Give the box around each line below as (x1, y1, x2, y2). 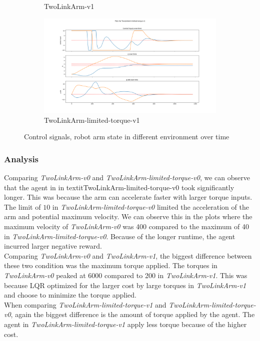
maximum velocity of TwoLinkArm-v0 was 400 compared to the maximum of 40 (4, 221, 249, 232)
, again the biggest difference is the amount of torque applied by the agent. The (10, 309, 255, 320)
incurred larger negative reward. (4, 241, 102, 251)
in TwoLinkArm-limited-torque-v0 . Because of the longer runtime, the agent (4, 231, 235, 241)
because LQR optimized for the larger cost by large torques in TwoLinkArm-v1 (4, 280, 246, 290)
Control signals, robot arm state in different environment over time (24, 131, 229, 142)
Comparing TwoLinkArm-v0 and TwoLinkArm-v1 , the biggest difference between (4, 250, 252, 261)
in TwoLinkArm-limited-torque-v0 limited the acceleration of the (52, 201, 249, 212)
